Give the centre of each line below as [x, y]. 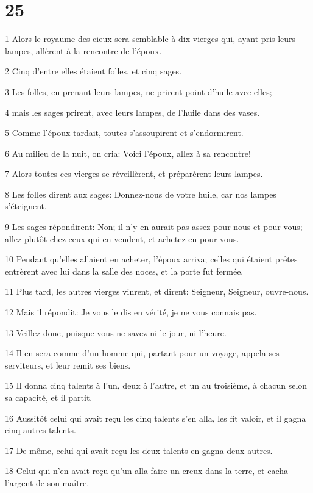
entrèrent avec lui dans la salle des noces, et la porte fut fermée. [124, 271]
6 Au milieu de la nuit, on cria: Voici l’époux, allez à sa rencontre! [128, 153]
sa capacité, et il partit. [49, 397]
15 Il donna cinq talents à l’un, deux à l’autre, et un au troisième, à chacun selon [156, 385]
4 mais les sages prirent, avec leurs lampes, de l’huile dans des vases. [132, 112]
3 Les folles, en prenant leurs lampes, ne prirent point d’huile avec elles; [139, 91]
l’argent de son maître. [47, 482]
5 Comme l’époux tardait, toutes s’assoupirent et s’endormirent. [124, 133]
